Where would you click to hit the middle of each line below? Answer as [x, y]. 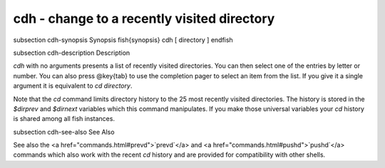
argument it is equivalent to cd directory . [73, 86]
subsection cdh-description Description [72, 53]
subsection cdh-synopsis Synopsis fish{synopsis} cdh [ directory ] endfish [123, 40]
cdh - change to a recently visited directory [144, 19]
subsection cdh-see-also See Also [64, 132]
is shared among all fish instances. [64, 119]
